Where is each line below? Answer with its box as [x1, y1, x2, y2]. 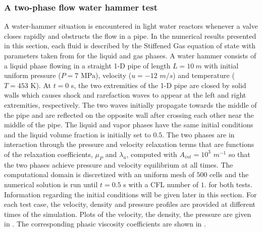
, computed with [126, 148, 177, 159]
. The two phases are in [162, 129, 235, 139]
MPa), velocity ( [80, 70, 132, 81]
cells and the [209, 169, 249, 180]
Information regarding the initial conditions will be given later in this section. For [4, 189, 257, 199]
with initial [204, 60, 239, 70]
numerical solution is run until [4, 179, 98, 189]
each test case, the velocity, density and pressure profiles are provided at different [4, 199, 256, 209]
